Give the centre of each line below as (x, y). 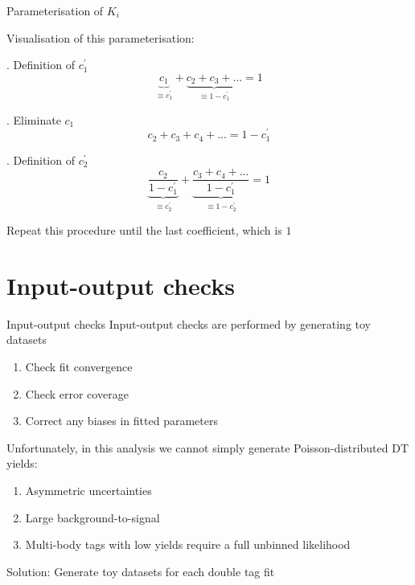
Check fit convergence (79, 367)
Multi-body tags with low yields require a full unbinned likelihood (188, 544)
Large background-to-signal (92, 517)
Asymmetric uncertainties (88, 490)
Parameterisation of (55, 10)
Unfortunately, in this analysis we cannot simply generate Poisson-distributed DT (208, 447)
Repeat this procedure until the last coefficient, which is (144, 230)
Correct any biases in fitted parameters (121, 421)
